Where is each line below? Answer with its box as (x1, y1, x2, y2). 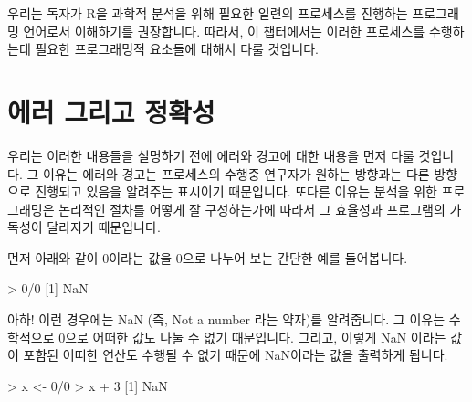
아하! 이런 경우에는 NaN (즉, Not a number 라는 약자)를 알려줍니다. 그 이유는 (7, 310, 446, 329)
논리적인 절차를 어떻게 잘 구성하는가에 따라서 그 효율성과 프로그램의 (58, 199, 446, 218)
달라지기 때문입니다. (47, 217, 161, 237)
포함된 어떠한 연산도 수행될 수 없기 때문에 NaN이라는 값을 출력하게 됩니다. (23, 345, 448, 365)
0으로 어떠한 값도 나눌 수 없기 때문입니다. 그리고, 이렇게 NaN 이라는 (58, 327, 446, 346)
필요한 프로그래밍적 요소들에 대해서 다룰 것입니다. (35, 39, 319, 58)
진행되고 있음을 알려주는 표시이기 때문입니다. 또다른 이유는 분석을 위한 (35, 182, 437, 201)
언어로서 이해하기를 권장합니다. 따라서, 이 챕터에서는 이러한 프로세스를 (23, 21, 425, 40)
